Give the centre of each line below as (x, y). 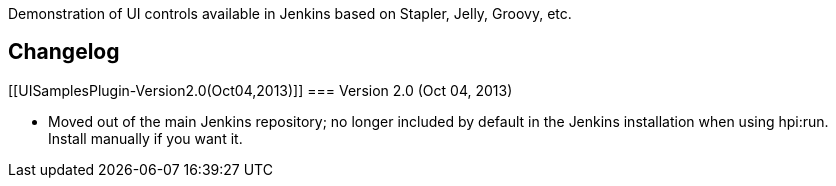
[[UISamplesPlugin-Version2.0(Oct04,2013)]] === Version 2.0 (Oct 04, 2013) (260, 90)
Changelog (64, 52)
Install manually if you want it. (145, 138)
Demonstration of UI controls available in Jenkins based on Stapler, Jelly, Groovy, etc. (290, 13)
